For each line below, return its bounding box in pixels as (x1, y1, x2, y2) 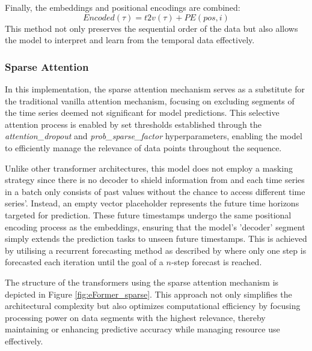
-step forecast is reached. (171, 256, 262, 268)
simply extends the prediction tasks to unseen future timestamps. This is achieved (5, 232, 307, 245)
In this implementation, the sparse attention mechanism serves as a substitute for (5, 83, 305, 95)
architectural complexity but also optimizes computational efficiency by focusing (5, 299, 301, 312)
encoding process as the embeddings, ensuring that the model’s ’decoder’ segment (5, 220, 305, 233)
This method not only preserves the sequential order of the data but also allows (5, 22, 298, 34)
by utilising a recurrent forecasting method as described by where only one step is (5, 244, 307, 256)
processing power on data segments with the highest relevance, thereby (5, 311, 266, 323)
